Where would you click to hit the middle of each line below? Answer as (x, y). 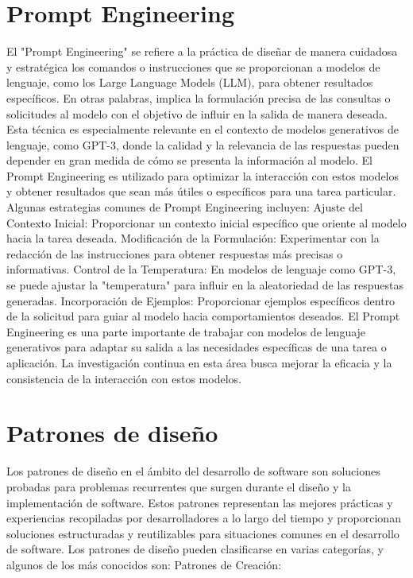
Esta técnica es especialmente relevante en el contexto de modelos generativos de (203, 129)
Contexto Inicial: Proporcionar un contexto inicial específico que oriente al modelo (206, 222)
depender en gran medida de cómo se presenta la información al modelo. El (189, 160)
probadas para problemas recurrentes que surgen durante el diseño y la (179, 486)
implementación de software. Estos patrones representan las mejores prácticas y (200, 502)
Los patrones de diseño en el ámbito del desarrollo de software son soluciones (193, 471)
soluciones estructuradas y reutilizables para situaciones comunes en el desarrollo (203, 533)
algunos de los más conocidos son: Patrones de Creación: (144, 564)
